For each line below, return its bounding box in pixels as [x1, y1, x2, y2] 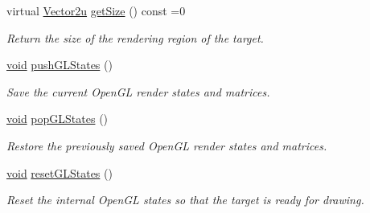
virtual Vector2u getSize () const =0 [6, 2, 186, 18]
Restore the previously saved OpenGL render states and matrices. [6, 137, 327, 154]
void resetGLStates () [6, 164, 113, 181]
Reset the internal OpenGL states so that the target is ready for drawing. [6, 191, 364, 208]
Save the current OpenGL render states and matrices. [6, 83, 270, 100]
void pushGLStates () [6, 56, 113, 73]
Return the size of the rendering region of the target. [6, 29, 264, 46]
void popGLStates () [6, 110, 109, 127]
